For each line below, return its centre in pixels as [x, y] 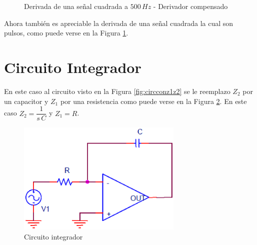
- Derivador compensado [190, 6]
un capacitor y [26, 101]
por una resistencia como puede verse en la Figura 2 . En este [153, 101]
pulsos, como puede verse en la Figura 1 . [66, 33]
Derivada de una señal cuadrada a [76, 6]
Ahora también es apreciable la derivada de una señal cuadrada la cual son [119, 23]
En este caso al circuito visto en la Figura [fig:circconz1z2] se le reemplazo [117, 91]
